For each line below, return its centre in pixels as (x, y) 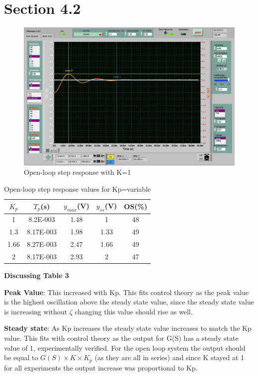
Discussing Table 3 (37, 275)
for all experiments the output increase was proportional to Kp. (101, 367)
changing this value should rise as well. (134, 311)
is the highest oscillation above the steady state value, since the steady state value (129, 302)
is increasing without (36, 311)
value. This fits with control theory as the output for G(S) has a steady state (121, 338)
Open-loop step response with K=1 (78, 172)
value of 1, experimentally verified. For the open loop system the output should (125, 347)
